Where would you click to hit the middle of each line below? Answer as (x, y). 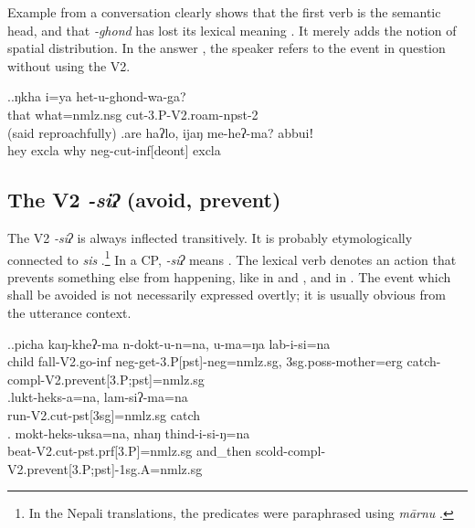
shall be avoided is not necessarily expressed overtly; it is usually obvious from (227, 295)
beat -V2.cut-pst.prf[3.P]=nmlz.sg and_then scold (146, 451)
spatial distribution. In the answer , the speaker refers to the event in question (227, 48)
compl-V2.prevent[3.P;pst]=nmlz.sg (106, 379)
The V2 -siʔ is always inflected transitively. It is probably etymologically (210, 237)
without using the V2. (69, 65)
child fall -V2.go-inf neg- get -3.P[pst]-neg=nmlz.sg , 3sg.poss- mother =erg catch (222, 361)
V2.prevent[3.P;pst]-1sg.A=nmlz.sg (105, 468)
